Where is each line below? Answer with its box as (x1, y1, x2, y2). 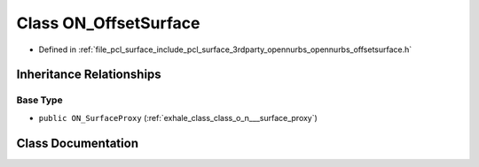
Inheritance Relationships (16, 67, 161, 82)
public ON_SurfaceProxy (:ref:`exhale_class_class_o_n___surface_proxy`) (38, 112, 318, 123)
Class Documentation (16, 135, 139, 150)
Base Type (16, 94, 63, 106)
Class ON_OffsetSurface (16, 13, 200, 33)
